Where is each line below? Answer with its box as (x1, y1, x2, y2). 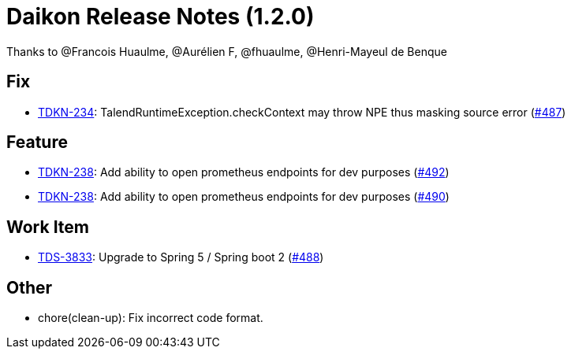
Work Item (6, 216, 90, 237)
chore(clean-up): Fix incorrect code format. (38, 311, 263, 325)
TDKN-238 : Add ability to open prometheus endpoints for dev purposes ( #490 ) (38, 190, 450, 204)
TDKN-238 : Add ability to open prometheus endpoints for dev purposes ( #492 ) (38, 165, 450, 179)
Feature (6, 132, 68, 153)
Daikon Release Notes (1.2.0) (6, 3, 315, 30)
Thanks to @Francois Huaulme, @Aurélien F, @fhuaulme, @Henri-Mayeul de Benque (6, 44, 447, 58)
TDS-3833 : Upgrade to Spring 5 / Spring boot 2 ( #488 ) (38, 250, 324, 264)
